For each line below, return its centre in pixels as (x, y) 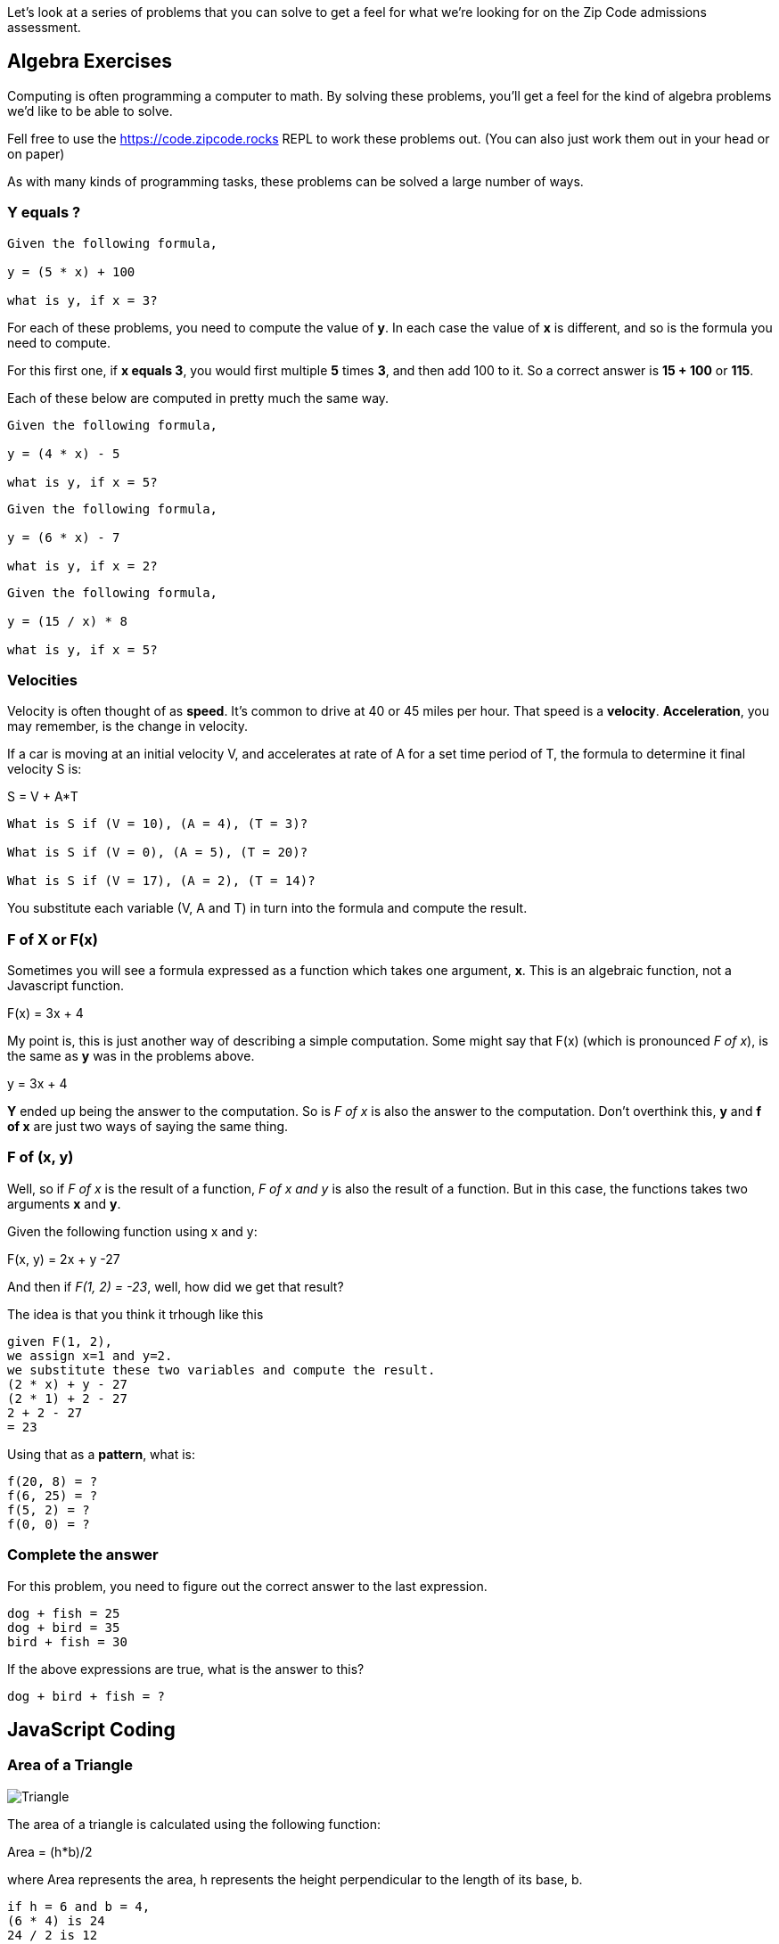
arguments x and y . (64, 1203)
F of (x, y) (41, 1157)
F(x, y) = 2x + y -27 (64, 1259)
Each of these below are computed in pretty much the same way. (198, 398)
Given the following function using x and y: (132, 1231)
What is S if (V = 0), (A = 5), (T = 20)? (158, 853)
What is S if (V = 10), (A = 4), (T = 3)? (158, 824)
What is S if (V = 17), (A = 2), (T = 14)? (161, 881)
